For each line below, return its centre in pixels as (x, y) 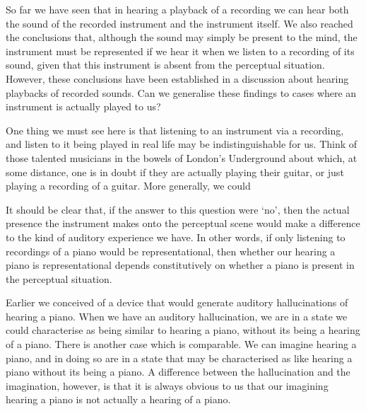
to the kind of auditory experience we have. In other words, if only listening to (176, 237)
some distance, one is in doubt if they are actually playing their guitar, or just (175, 172)
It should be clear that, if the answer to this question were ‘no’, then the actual (178, 209)
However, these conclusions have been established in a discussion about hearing (177, 78)
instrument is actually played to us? (83, 106)
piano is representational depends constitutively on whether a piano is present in (180, 265)
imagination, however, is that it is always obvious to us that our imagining (167, 385)
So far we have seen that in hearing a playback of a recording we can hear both (177, 9)
